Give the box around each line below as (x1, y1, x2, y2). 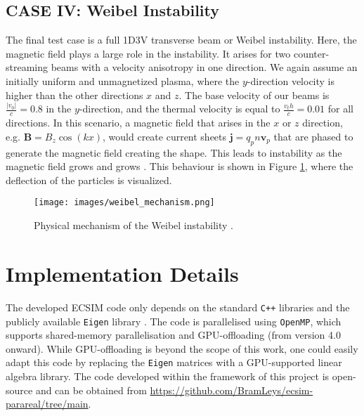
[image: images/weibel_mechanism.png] (34, 197, 215, 208)
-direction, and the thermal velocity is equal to (79, 101, 280, 116)
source (6, 382, 33, 397)
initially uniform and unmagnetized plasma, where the (6, 73, 240, 88)
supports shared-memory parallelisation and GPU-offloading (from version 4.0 (6, 327, 341, 342)
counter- (293, 46, 330, 60)
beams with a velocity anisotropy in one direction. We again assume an (51, 60, 358, 74)
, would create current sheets (103, 129, 227, 143)
